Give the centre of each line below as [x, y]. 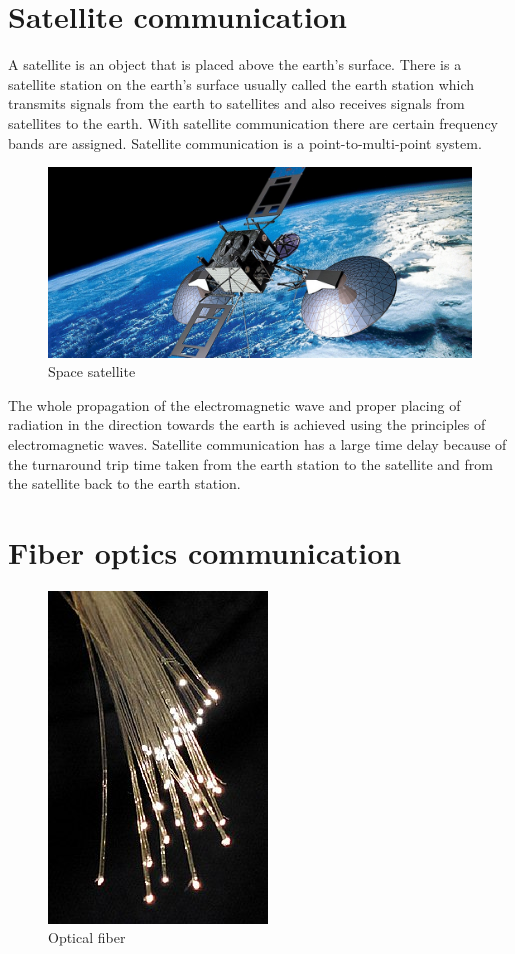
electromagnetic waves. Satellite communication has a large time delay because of [257, 443]
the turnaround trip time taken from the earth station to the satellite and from [250, 463]
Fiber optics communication [205, 551]
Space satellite [92, 371]
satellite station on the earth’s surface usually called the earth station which [241, 83]
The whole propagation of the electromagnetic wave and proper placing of [234, 404]
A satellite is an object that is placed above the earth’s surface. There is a [235, 64]
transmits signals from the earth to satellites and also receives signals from [236, 103]
